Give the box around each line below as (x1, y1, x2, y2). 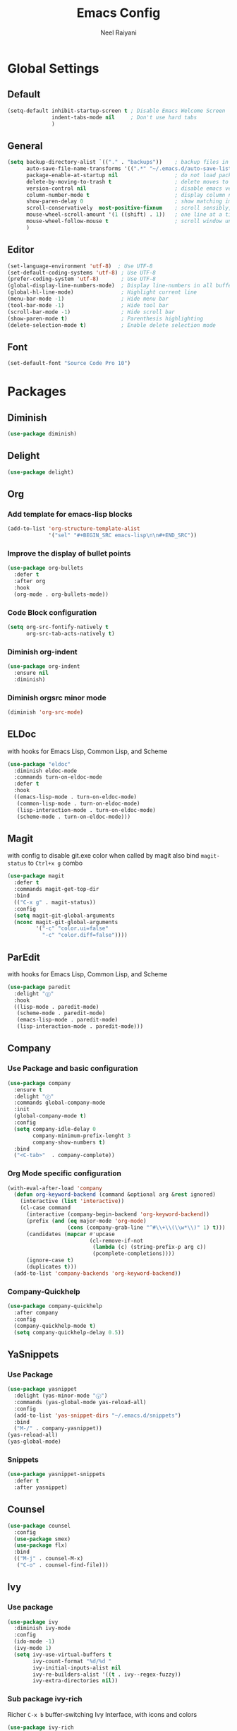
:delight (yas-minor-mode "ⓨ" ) (13, 1392, 108, 1399)
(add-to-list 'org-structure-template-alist (7, 525, 140, 532)
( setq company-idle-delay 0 (13, 1125, 97, 1132)
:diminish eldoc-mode (13, 767, 78, 774)
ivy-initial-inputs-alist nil (32, 1664, 121, 1671)
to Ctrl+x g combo (28, 859, 83, 868)
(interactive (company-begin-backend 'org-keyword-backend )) (25, 1211, 210, 1218)
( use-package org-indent (7, 663, 80, 670)
